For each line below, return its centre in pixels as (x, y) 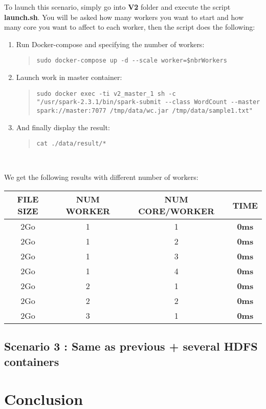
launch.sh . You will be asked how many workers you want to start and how (124, 17)
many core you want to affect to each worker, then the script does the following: (130, 27)
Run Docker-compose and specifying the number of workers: (110, 44)
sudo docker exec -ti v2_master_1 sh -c (106, 94)
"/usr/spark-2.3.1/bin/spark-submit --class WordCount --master (148, 102)
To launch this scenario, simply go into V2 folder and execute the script (117, 7)
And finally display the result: (63, 127)
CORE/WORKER (176, 211)
